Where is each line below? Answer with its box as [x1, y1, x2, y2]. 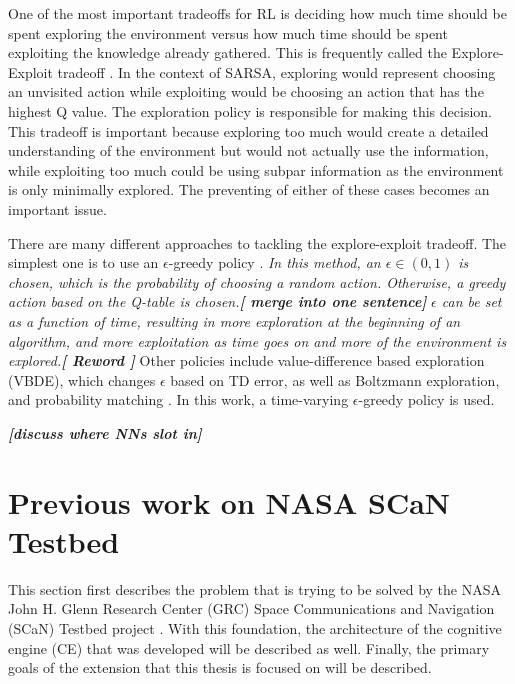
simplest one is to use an [8, 252, 159, 273]
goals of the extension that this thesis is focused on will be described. [8, 657, 432, 678]
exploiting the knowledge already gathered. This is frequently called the [8, 42, 447, 63]
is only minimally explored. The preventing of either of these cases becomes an [8, 179, 490, 200]
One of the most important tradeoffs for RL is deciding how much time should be [8, 3, 507, 23]
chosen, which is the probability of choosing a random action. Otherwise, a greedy [8, 271, 506, 292]
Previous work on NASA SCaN [8, 481, 451, 522]
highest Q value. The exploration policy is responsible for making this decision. [8, 100, 492, 121]
